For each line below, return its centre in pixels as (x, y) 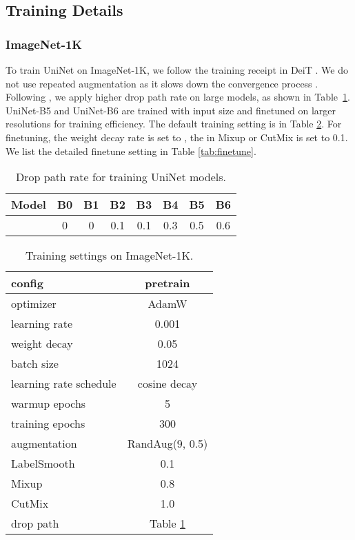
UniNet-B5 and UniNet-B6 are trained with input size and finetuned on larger (171, 110)
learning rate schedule (64, 384)
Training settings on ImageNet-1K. (109, 256)
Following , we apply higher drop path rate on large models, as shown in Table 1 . (178, 97)
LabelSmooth (43, 464)
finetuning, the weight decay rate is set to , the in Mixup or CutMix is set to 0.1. (177, 137)
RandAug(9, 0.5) (168, 444)
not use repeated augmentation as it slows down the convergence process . (162, 83)
